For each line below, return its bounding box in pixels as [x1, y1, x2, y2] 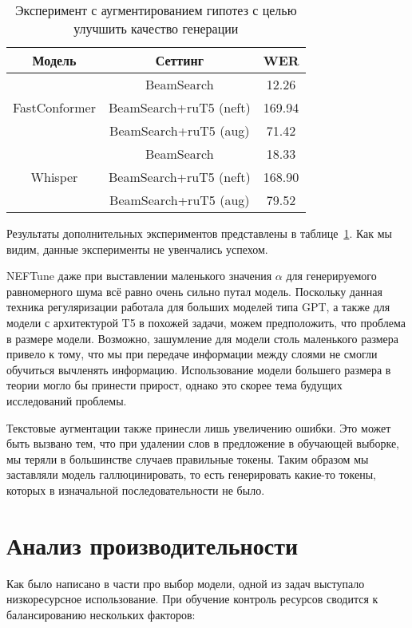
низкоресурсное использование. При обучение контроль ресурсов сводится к [6, 590, 378, 607]
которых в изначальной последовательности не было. [6, 481, 265, 498]
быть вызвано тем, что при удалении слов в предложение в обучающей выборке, [6, 435, 399, 452]
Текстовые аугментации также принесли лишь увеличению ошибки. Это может [6, 419, 391, 436]
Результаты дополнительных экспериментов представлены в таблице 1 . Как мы [6, 225, 393, 241]
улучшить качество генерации [73, 19, 239, 38]
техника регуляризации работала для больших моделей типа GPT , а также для [6, 298, 390, 315]
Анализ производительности [6, 528, 299, 561]
